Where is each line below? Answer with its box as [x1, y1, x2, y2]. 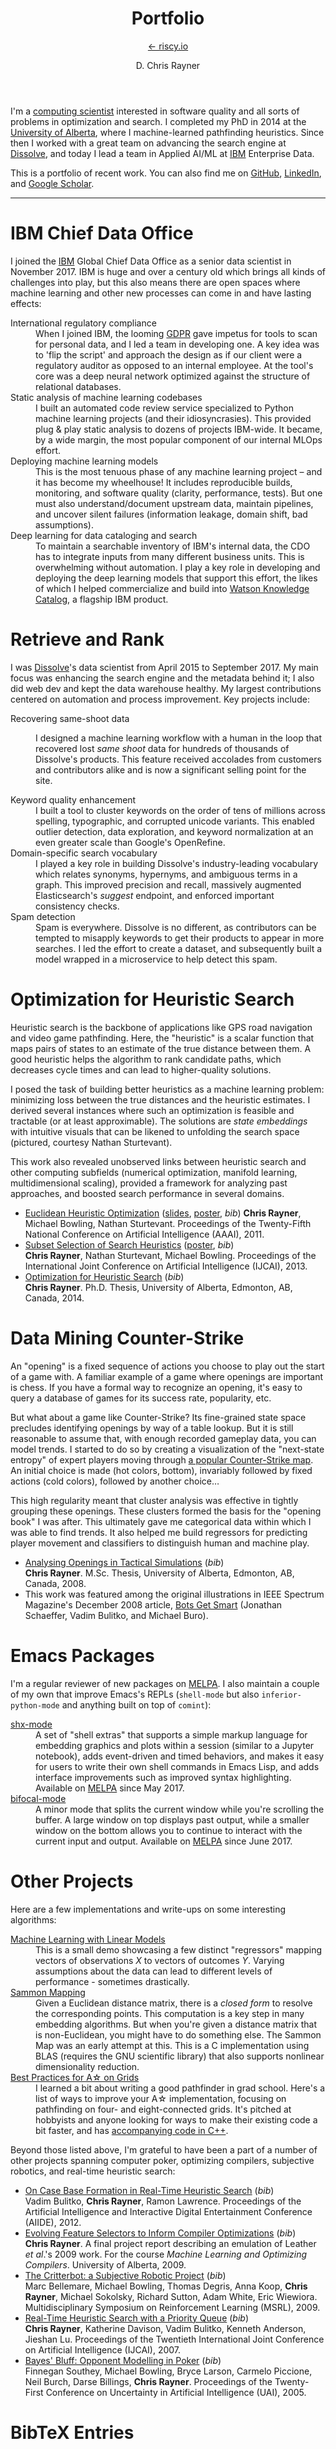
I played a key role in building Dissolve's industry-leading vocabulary [35, 857, 319, 869]
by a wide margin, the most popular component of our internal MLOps [35, 433, 323, 446]
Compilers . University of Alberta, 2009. [24, 2258, 187, 2271]
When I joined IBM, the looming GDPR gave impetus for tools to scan [35, 327, 318, 339]
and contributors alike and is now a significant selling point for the [35, 763, 307, 776]
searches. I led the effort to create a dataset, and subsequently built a [35, 942, 323, 954]
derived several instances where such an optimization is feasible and [10, 1104, 295, 1116]
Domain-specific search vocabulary [10, 847, 158, 859]
